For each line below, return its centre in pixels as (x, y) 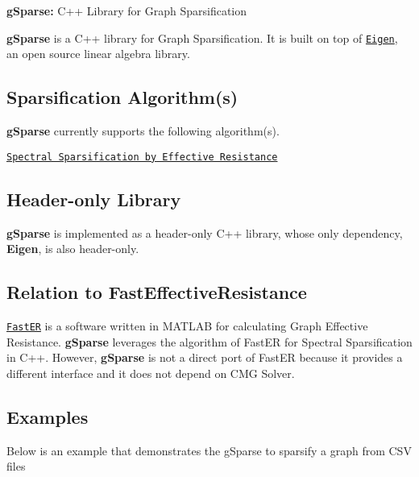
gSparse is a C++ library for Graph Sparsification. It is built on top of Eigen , (202, 37)
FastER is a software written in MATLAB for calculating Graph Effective (187, 325)
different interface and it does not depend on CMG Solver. (151, 373)
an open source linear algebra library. (98, 54)
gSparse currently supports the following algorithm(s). (143, 131)
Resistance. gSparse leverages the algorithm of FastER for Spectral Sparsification (209, 341)
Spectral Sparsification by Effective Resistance (142, 157)
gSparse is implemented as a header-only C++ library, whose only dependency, (205, 232)
